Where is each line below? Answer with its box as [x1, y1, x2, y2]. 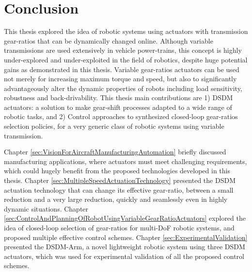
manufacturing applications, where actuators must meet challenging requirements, [4, 156, 247, 166]
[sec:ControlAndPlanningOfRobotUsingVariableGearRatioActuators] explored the [4, 213, 246, 223]
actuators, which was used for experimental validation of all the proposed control [4, 251, 244, 261]
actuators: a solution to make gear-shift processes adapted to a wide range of [4, 102, 232, 112]
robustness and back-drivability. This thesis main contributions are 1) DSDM [4, 92, 233, 103]
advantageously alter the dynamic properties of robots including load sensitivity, [4, 83, 242, 93]
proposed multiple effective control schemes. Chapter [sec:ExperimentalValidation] [4, 232, 248, 242]
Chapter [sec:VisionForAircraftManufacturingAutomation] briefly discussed [4, 147, 226, 157]
